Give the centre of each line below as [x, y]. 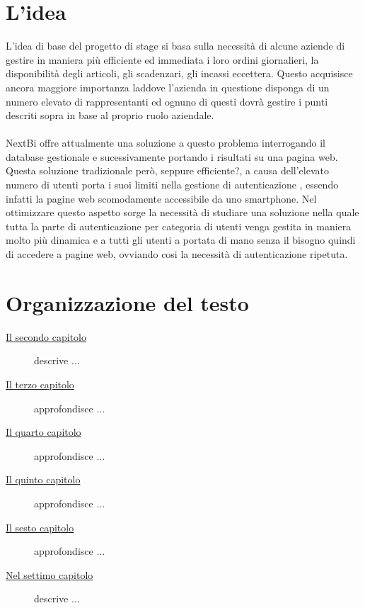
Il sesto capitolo [40, 527]
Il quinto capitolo [43, 479]
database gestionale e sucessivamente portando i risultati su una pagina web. [172, 156]
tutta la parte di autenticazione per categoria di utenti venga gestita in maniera [179, 226]
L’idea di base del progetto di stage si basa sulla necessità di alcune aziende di [175, 46]
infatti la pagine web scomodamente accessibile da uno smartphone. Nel [161, 198]
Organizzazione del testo [127, 302]
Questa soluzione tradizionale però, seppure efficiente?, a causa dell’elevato [167, 170]
